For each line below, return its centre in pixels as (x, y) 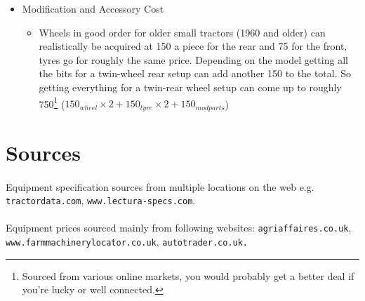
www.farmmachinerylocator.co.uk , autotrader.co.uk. (127, 242)
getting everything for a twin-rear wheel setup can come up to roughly (190, 87)
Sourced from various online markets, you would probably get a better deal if (188, 275)
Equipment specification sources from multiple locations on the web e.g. (160, 186)
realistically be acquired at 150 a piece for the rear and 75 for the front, (193, 46)
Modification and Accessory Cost (93, 8)
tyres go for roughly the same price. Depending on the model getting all (193, 59)
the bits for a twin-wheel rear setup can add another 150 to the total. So (195, 73)
